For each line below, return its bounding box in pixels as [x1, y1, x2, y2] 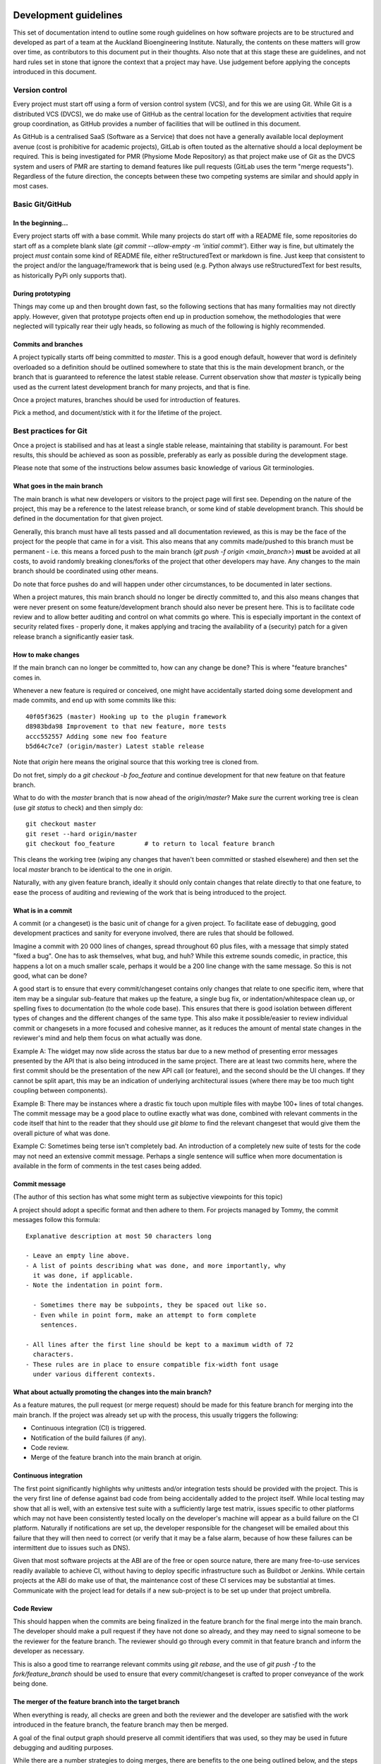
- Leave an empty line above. [25, 1252, 131, 1259]
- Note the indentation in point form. [25, 1281, 164, 1289]
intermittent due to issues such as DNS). [13, 1544, 131, 1552]
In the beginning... [13, 219, 68, 227]
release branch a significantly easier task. [13, 632, 134, 641]
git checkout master [25, 820, 97, 828]
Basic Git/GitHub [13, 200, 72, 210]
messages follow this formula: [13, 1216, 100, 1224]
